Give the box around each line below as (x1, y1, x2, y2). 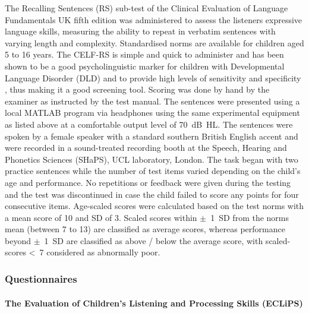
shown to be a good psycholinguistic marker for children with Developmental (5, 59, 285, 72)
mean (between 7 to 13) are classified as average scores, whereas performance (5, 223, 285, 235)
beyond (5, 234, 31, 246)
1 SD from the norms (210, 211, 289, 223)
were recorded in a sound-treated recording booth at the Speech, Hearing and (5, 141, 287, 154)
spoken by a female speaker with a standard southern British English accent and (5, 129, 298, 142)
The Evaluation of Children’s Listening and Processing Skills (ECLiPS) (5, 296, 303, 309)
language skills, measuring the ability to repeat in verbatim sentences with (5, 25, 276, 37)
